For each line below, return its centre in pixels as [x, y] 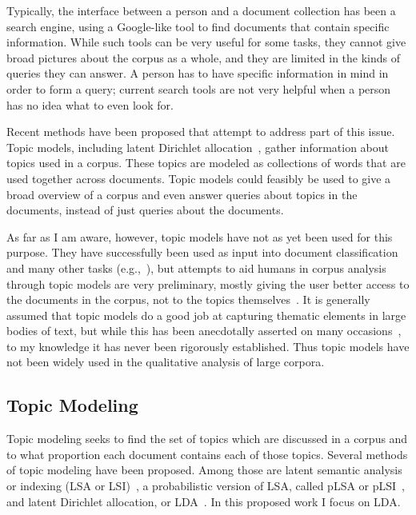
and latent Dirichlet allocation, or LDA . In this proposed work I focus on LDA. [204, 501]
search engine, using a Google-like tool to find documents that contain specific [198, 26]
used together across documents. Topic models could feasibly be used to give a [199, 178]
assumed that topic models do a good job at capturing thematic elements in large [206, 315]
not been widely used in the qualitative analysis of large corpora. [166, 362]
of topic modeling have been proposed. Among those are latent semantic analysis [204, 470]
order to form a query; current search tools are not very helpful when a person [199, 88]
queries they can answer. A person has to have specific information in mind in [198, 73]
